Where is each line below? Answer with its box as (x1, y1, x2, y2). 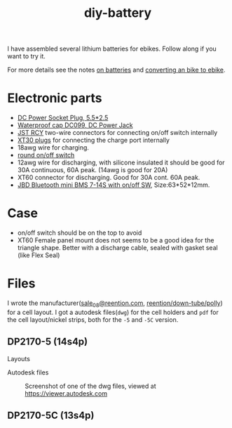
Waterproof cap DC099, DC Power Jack (17, 121, 133, 129)
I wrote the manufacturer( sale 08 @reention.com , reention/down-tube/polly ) (7, 299, 223, 309)
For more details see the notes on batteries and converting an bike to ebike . (7, 65, 226, 74)
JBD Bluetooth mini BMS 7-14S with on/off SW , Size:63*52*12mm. (17, 181, 210, 189)
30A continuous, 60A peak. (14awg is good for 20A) (17, 166, 168, 174)
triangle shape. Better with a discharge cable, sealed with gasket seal (17, 244, 219, 252)
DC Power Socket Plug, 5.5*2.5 (17, 114, 109, 122)
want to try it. (7, 52, 46, 60)
